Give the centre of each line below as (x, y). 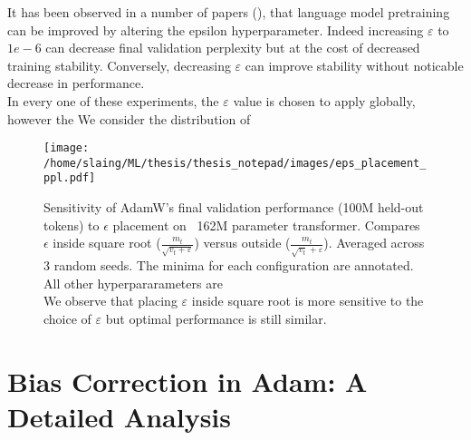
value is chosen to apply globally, (324, 100)
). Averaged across (374, 243)
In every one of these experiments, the (113, 100)
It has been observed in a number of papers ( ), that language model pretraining (229, 12)
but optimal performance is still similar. (216, 319)
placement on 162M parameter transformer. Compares (266, 225)
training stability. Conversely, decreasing (119, 65)
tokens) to (72, 225)
